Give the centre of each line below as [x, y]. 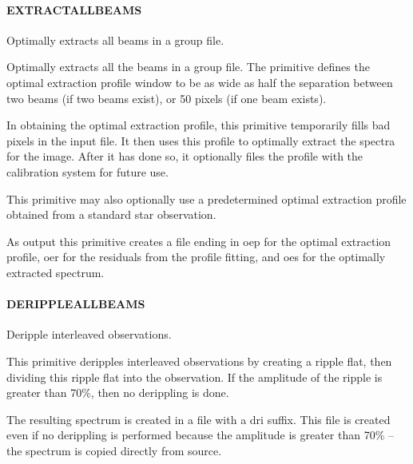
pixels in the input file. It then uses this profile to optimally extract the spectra [201, 140]
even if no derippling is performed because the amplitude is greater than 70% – [200, 435]
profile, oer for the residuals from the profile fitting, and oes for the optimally [196, 257]
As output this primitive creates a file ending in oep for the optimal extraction [199, 241]
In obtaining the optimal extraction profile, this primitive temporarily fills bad [199, 125]
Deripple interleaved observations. [89, 334]
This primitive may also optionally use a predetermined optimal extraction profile [206, 198]
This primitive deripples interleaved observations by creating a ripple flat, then [199, 361]
